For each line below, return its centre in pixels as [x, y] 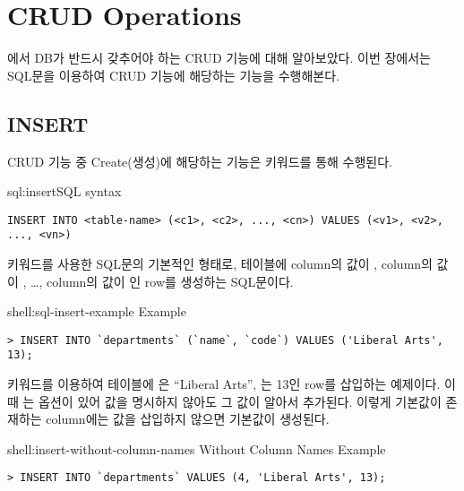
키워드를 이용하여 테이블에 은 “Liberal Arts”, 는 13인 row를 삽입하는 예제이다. [224, 384]
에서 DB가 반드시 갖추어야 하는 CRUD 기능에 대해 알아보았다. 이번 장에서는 [219, 58]
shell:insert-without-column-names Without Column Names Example [197, 448]
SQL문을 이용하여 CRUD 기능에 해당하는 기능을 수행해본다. [173, 75]
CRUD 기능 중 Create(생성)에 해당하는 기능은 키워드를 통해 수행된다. [200, 161]
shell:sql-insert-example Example [97, 311]
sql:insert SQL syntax [64, 191]
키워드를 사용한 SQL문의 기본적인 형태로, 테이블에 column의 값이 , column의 [220, 264]
